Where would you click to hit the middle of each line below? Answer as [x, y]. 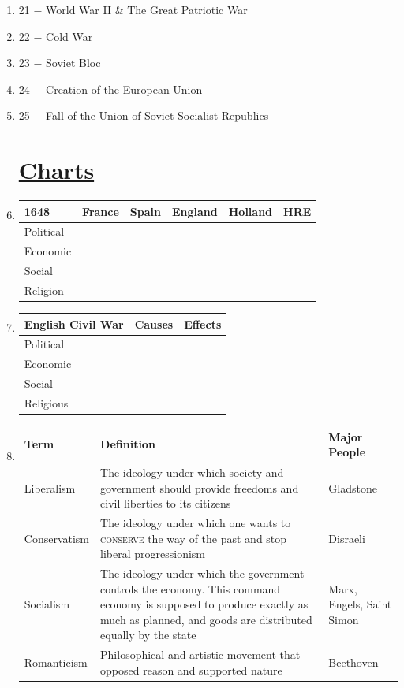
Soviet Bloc [73, 63]
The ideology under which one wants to [196, 523]
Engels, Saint [360, 604]
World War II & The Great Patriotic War [147, 9]
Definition [128, 444]
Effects [203, 324]
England [195, 211]
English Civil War [74, 324]
